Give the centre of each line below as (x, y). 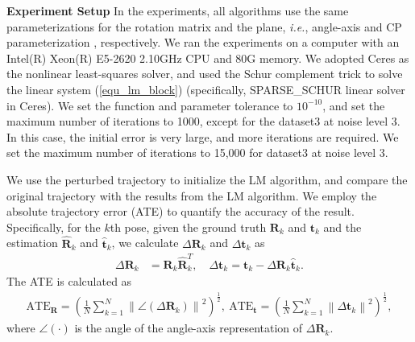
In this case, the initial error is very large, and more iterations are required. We (203, 136)
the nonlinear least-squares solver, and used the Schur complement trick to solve (205, 74)
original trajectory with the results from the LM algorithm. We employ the (192, 195)
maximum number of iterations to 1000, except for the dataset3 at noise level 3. (203, 121)
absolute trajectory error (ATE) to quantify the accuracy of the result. (181, 211)
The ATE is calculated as (69, 281)
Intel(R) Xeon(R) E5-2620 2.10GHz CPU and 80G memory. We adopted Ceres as (208, 58)
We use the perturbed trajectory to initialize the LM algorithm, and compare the (207, 179)
